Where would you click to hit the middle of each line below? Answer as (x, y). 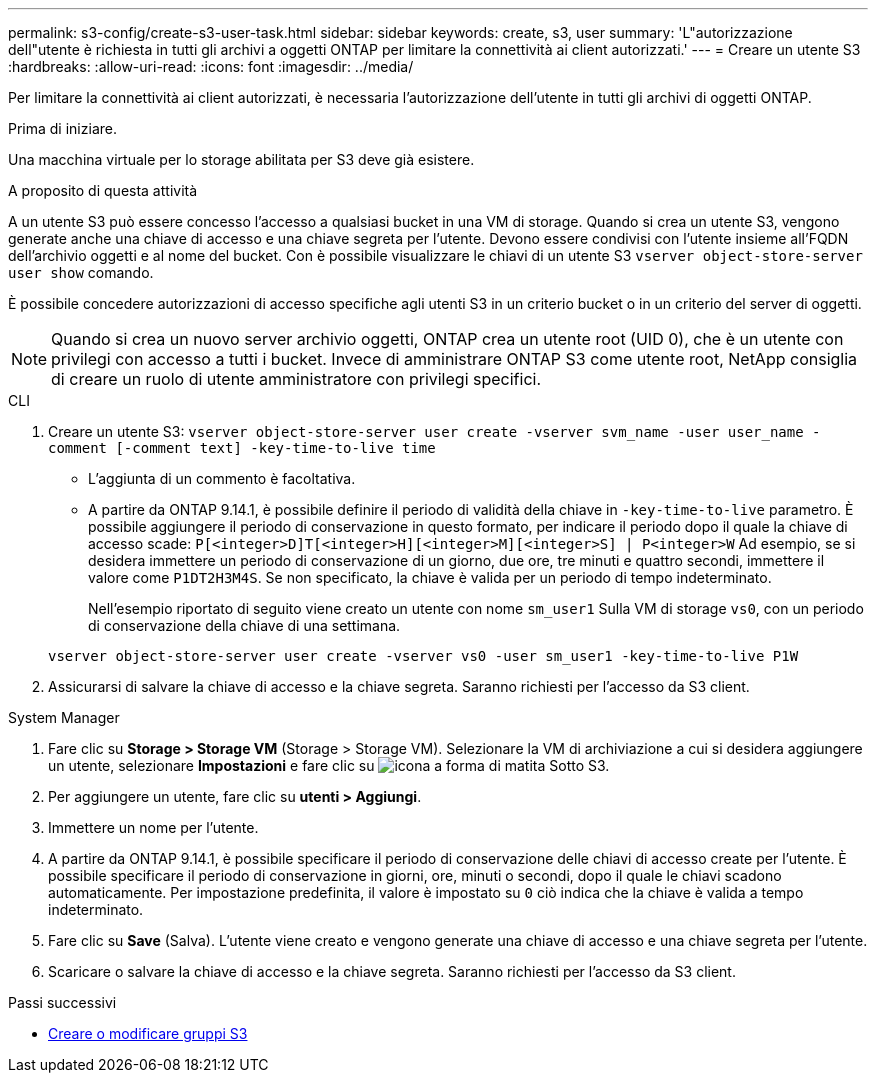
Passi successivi (62, 1002)
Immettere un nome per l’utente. (153, 827)
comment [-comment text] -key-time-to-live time (242, 448)
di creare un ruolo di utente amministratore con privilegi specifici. (296, 379)
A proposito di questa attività (103, 190)
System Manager (64, 717)
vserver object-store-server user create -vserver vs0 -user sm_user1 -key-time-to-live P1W (423, 656)
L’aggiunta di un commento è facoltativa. (222, 478)
